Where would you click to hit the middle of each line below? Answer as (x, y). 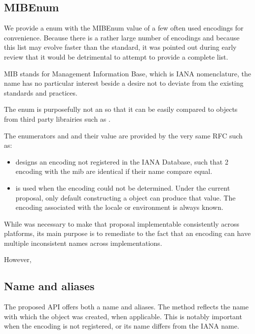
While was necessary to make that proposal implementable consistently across (122, 223)
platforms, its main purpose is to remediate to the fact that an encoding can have (127, 233)
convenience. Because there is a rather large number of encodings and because (122, 37)
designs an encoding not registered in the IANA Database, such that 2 (122, 161)
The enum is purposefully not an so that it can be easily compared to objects (121, 109)
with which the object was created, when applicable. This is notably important (123, 316)
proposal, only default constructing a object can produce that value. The (126, 197)
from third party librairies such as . (57, 118)
